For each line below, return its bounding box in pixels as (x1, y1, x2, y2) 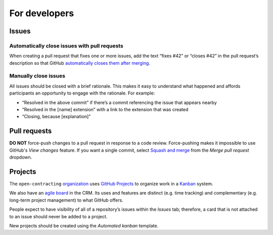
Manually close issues (9, 72, 66, 79)
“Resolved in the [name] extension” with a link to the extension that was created (22, 107, 189, 113)
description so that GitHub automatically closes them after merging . (9, 60, 150, 66)
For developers (9, 8, 74, 19)
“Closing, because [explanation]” (22, 114, 91, 120)
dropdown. (9, 154, 32, 160)
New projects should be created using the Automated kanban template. (9, 222, 159, 228)
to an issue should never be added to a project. (9, 213, 108, 219)
